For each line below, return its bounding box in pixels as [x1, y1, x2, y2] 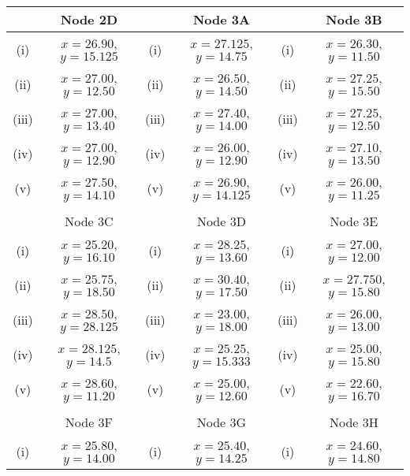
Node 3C [65, 212, 114, 230]
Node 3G [196, 413, 247, 431]
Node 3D [196, 212, 246, 230]
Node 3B [326, 10, 382, 28]
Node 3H [330, 413, 378, 431]
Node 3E [330, 212, 378, 230]
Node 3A [192, 10, 250, 28]
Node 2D [60, 10, 117, 28]
